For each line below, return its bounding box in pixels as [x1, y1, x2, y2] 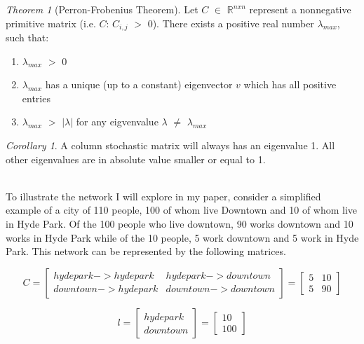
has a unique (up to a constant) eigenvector [45, 77, 233, 92]
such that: [6, 30, 49, 45]
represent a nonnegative [249, 2, 351, 16]
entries [22, 90, 50, 105]
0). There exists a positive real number [147, 15, 314, 30]
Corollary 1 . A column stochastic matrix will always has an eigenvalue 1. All [6, 138, 335, 153]
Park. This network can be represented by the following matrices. [6, 244, 286, 259]
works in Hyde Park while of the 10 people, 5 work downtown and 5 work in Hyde [6, 230, 359, 245]
